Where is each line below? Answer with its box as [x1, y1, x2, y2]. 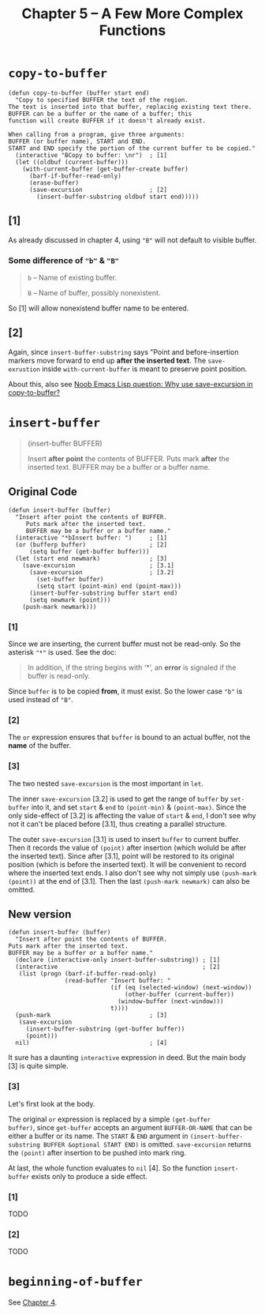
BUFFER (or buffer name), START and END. [8, 137, 147, 145]
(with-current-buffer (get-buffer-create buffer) [22, 165, 189, 173]
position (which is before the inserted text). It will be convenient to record [8, 859, 247, 869]
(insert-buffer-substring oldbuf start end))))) [36, 193, 200, 201]
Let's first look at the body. [8, 1099, 95, 1108]
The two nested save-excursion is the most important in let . [8, 779, 203, 788]
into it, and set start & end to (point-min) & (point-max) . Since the [31, 802, 247, 812]
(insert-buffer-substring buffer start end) [28, 589, 178, 597]
